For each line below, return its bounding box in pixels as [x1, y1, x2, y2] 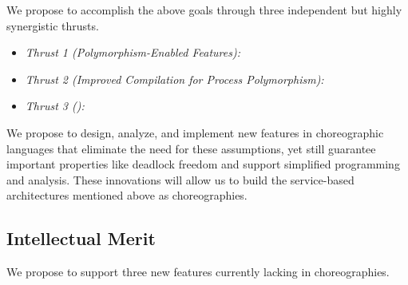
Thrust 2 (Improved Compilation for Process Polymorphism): [25, 70, 324, 87]
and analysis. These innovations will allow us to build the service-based [6, 171, 355, 188]
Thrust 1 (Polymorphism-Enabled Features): [25, 44, 240, 61]
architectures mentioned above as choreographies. [6, 187, 248, 204]
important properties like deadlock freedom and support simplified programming [6, 156, 400, 172]
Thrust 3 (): [25, 97, 85, 114]
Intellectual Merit [6, 226, 156, 251]
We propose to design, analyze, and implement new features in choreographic [6, 124, 384, 141]
